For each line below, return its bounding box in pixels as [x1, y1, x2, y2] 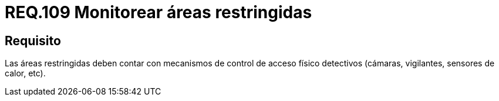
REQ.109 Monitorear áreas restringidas [5, 2, 312, 22]
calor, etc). [5, 68, 46, 79]
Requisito [5, 33, 61, 48]
